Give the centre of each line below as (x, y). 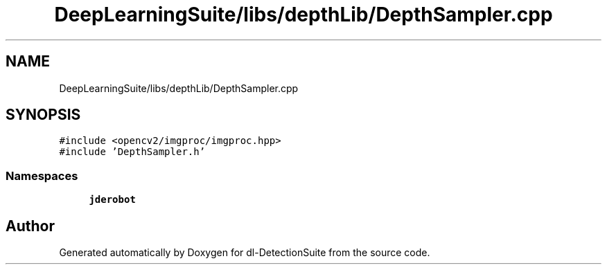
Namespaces (42, 175)
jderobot (112, 200)
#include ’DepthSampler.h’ (132, 152)
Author (30, 226)
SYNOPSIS (43, 115)
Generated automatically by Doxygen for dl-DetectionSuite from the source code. (245, 253)
